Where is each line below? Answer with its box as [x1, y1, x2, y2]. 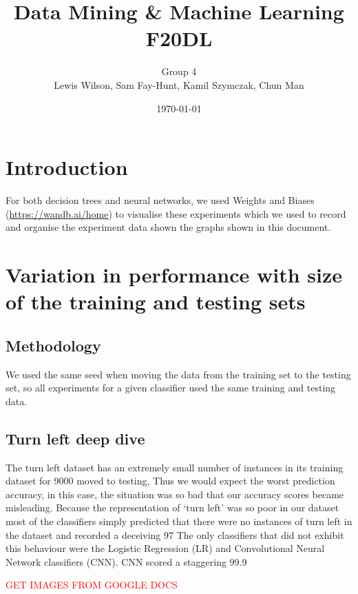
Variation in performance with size [6, 260, 343, 288]
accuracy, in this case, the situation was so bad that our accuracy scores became [6, 487, 344, 501]
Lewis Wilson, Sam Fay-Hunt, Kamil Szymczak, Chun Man [54, 77, 304, 92]
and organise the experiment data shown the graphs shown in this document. [6, 220, 331, 234]
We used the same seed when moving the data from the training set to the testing [6, 367, 351, 381]
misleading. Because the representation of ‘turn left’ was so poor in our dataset [6, 500, 339, 515]
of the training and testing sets [6, 287, 306, 316]
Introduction [6, 153, 128, 181]
